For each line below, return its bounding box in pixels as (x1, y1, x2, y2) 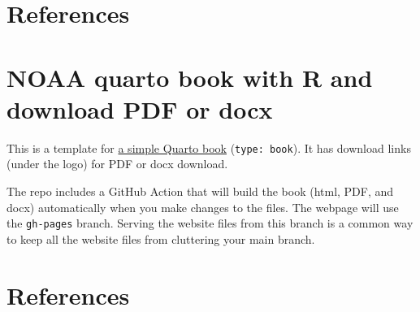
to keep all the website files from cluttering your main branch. (6, 230, 315, 247)
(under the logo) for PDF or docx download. (6, 155, 228, 172)
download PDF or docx (6, 92, 273, 125)
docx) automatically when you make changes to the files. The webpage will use (6, 198, 399, 215)
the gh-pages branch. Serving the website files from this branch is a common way (6, 214, 414, 232)
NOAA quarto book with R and (6, 60, 373, 93)
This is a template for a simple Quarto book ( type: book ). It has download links (6, 139, 411, 156)
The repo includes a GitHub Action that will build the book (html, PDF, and (6, 182, 394, 199)
